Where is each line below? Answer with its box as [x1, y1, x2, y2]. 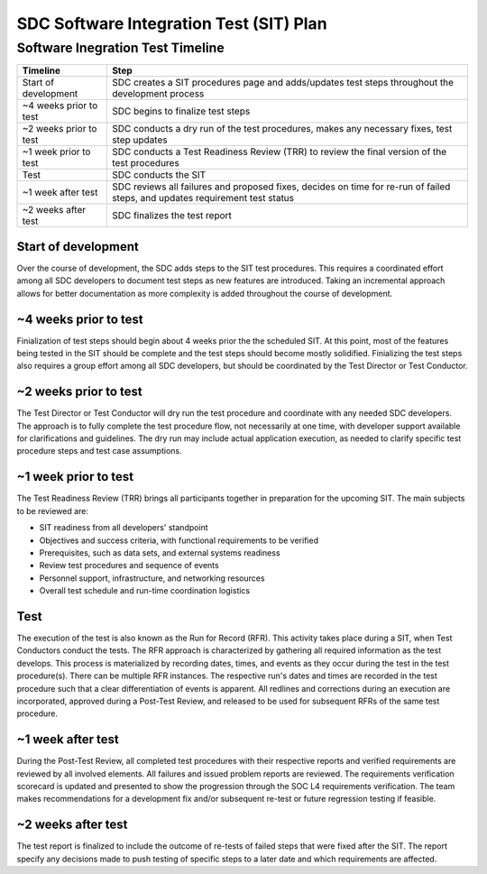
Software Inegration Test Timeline [16, 40, 225, 56]
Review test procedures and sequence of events [39, 560, 220, 571]
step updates [111, 133, 168, 146]
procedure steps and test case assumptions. [16, 446, 182, 456]
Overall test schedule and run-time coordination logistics [39, 585, 251, 596]
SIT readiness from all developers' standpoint [39, 522, 208, 533]
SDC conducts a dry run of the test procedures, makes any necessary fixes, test [111, 123, 453, 135]
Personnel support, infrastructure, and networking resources [39, 573, 265, 584]
